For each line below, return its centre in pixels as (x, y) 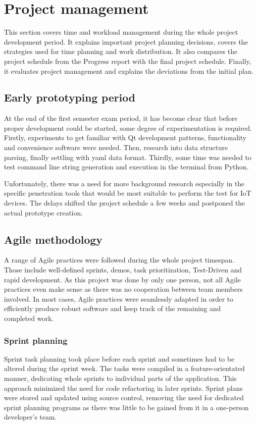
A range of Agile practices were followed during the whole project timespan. (119, 260)
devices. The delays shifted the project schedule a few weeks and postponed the (125, 203)
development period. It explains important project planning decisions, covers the (126, 41)
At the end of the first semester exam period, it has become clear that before (121, 118)
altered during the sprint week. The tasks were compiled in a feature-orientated (125, 368)
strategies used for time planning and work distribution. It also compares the (121, 51)
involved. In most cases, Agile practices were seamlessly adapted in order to (119, 298)
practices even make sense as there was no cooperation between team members (123, 289)
